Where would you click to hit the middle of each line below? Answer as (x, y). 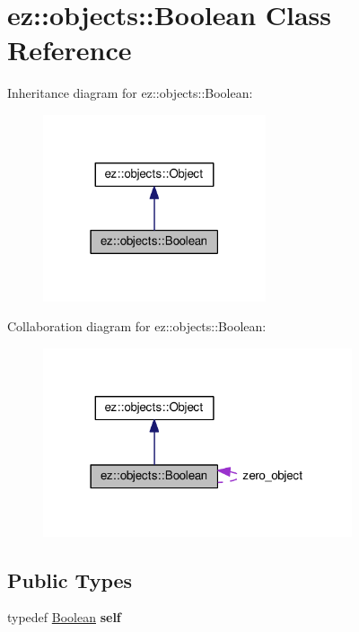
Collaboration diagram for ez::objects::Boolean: (137, 326)
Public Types (70, 579)
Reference (70, 50)
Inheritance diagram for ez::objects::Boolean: (130, 93)
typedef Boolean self (64, 617)
